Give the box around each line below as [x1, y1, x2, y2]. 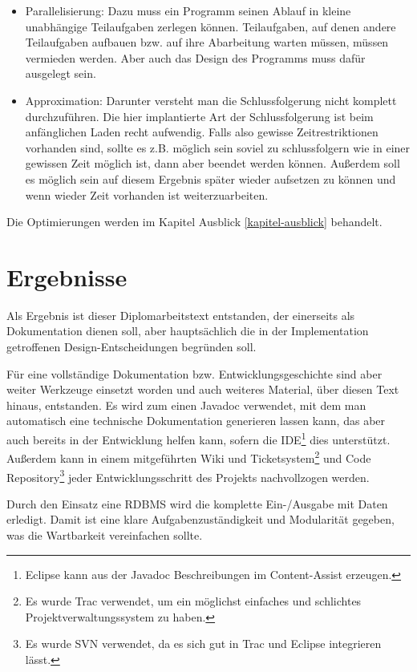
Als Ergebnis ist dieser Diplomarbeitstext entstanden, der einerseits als [6, 306, 355, 323]
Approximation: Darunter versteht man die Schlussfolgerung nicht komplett [25, 91, 397, 108]
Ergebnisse [6, 260, 128, 293]
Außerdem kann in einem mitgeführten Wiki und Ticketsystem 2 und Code [6, 447, 371, 466]
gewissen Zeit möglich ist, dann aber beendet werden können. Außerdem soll [25, 155, 400, 172]
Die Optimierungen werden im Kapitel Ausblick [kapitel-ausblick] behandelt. [6, 213, 383, 230]
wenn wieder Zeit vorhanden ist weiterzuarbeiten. [25, 186, 269, 203]
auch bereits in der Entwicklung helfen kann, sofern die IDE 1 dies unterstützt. [6, 429, 391, 447]
